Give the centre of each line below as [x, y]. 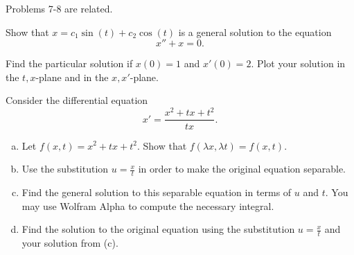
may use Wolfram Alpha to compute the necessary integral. [148, 205]
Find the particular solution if [69, 63]
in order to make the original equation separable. [242, 169]
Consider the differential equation [77, 100]
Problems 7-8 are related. [59, 8]
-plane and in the [72, 77]
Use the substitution [65, 169]
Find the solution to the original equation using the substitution [158, 229]
